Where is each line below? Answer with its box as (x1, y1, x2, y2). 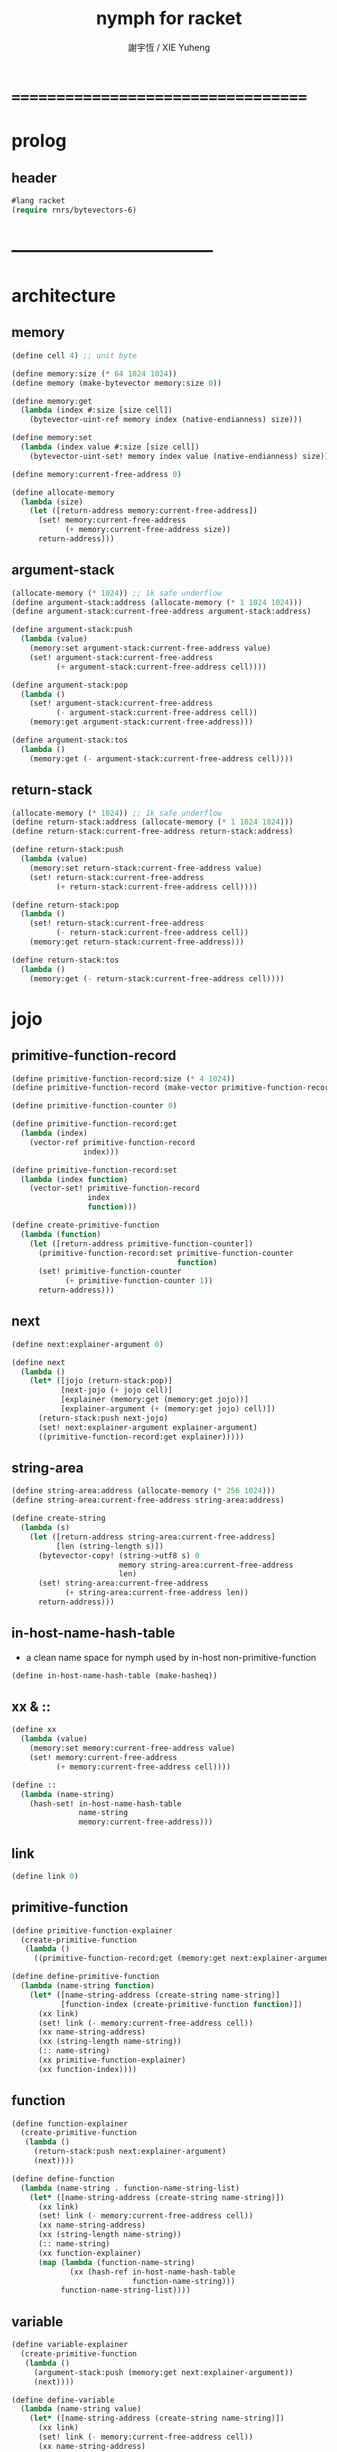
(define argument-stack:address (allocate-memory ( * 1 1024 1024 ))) (11, 597, 303, 607)
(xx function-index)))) (37, 2064, 138, 2074)
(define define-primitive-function (11, 1972, 160, 1982)
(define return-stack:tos (11, 955, 119, 965)
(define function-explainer (11, 2118, 129, 2129)
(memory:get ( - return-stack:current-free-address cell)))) (29, 973, 285, 984)
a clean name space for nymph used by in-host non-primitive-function (25, 1651, 317, 1663)
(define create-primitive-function (11, 1220, 160, 1230)
